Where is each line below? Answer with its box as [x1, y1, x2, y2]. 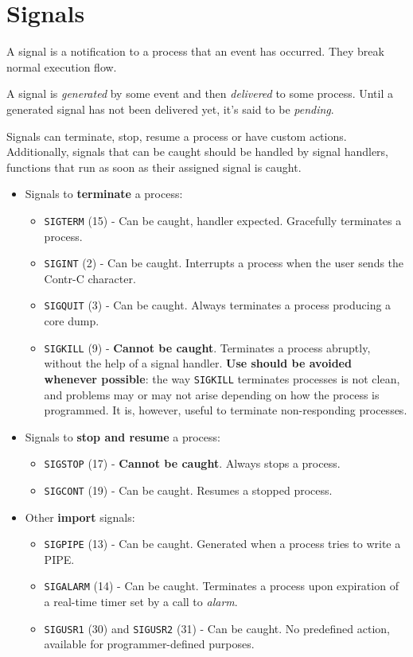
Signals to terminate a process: [25, 185, 183, 202]
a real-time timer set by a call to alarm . [44, 593, 238, 610]
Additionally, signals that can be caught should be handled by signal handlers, [6, 143, 389, 160]
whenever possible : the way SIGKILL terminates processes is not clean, [44, 370, 400, 387]
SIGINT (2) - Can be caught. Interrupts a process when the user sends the [44, 255, 404, 271]
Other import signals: [25, 508, 135, 525]
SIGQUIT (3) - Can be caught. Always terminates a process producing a [44, 297, 392, 313]
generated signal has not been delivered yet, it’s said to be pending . [6, 100, 334, 117]
